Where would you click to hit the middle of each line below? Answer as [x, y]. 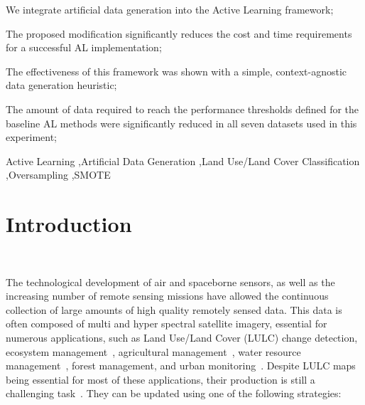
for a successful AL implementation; [84, 47]
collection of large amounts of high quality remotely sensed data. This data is [174, 309]
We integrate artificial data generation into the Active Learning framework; [170, 9]
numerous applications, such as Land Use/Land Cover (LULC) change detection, [182, 338]
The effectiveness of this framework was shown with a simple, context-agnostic [176, 71]
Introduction [69, 224]
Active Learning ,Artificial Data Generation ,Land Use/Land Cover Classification [183, 161]
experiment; [31, 137]
